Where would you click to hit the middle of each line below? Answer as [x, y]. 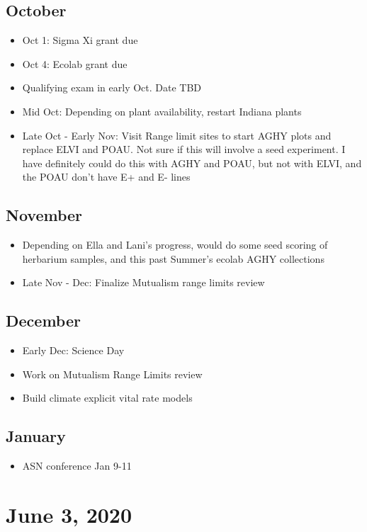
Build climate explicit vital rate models [107, 398]
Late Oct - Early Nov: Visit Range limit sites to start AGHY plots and [177, 135]
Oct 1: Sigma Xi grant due [80, 40]
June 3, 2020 [69, 514]
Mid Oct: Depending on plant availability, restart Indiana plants [162, 111]
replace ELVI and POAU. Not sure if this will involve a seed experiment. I [184, 149]
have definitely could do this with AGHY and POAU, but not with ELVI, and [192, 163]
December [43, 321]
